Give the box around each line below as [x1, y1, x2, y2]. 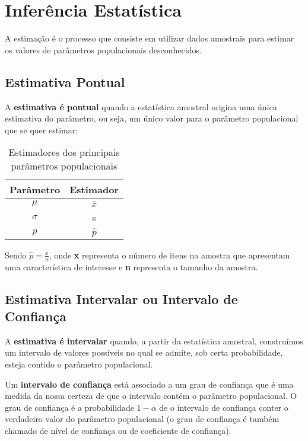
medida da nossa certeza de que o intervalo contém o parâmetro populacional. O [5, 389, 297, 402]
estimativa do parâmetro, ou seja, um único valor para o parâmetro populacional [5, 112, 299, 124]
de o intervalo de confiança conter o [159, 401, 288, 413]
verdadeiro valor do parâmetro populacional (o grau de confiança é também [5, 413, 280, 425]
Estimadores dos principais [8, 145, 120, 159]
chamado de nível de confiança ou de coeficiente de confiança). [5, 424, 231, 436]
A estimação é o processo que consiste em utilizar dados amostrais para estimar [5, 32, 294, 44]
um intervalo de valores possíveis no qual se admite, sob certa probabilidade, [5, 346, 283, 359]
